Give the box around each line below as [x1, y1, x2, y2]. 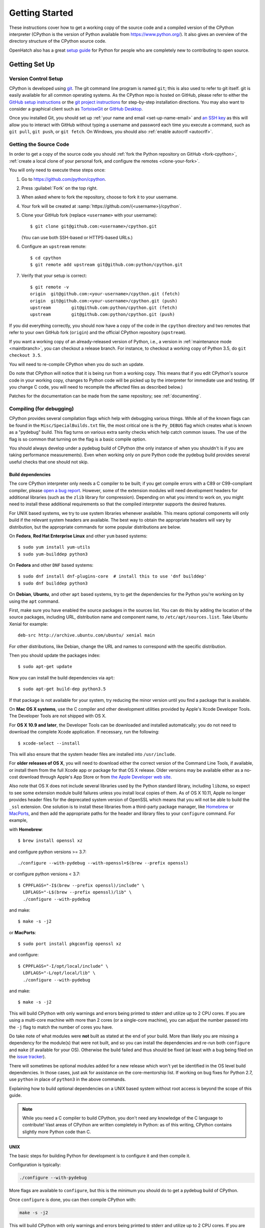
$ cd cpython [30, 255, 61, 260]
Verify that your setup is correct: [21, 273, 87, 279]
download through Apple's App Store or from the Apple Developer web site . [19, 774, 172, 780]
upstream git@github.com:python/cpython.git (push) [30, 312, 175, 317]
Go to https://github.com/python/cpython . [21, 176, 106, 182]
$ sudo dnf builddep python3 [18, 580, 88, 586]
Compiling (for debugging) [9, 405, 74, 412]
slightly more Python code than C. [22, 1129, 91, 1135]
